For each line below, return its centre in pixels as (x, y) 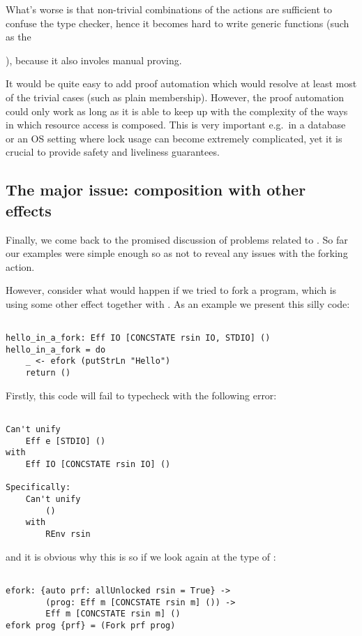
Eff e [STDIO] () (66, 441)
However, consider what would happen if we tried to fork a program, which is (171, 290)
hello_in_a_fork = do (56, 349)
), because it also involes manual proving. (94, 60)
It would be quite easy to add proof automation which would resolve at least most (181, 83)
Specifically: (38, 488)
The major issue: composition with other (156, 190)
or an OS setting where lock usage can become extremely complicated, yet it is (174, 138)
